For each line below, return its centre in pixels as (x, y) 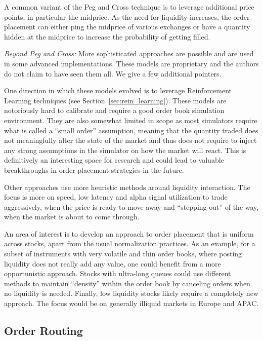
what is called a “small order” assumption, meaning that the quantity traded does (131, 130)
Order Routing (43, 331)
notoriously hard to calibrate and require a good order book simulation (114, 110)
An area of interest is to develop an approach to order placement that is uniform (129, 233)
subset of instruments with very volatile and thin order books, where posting (123, 254)
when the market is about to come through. (72, 217)
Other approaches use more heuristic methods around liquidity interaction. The (127, 187)
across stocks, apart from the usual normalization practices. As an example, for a (130, 243)
